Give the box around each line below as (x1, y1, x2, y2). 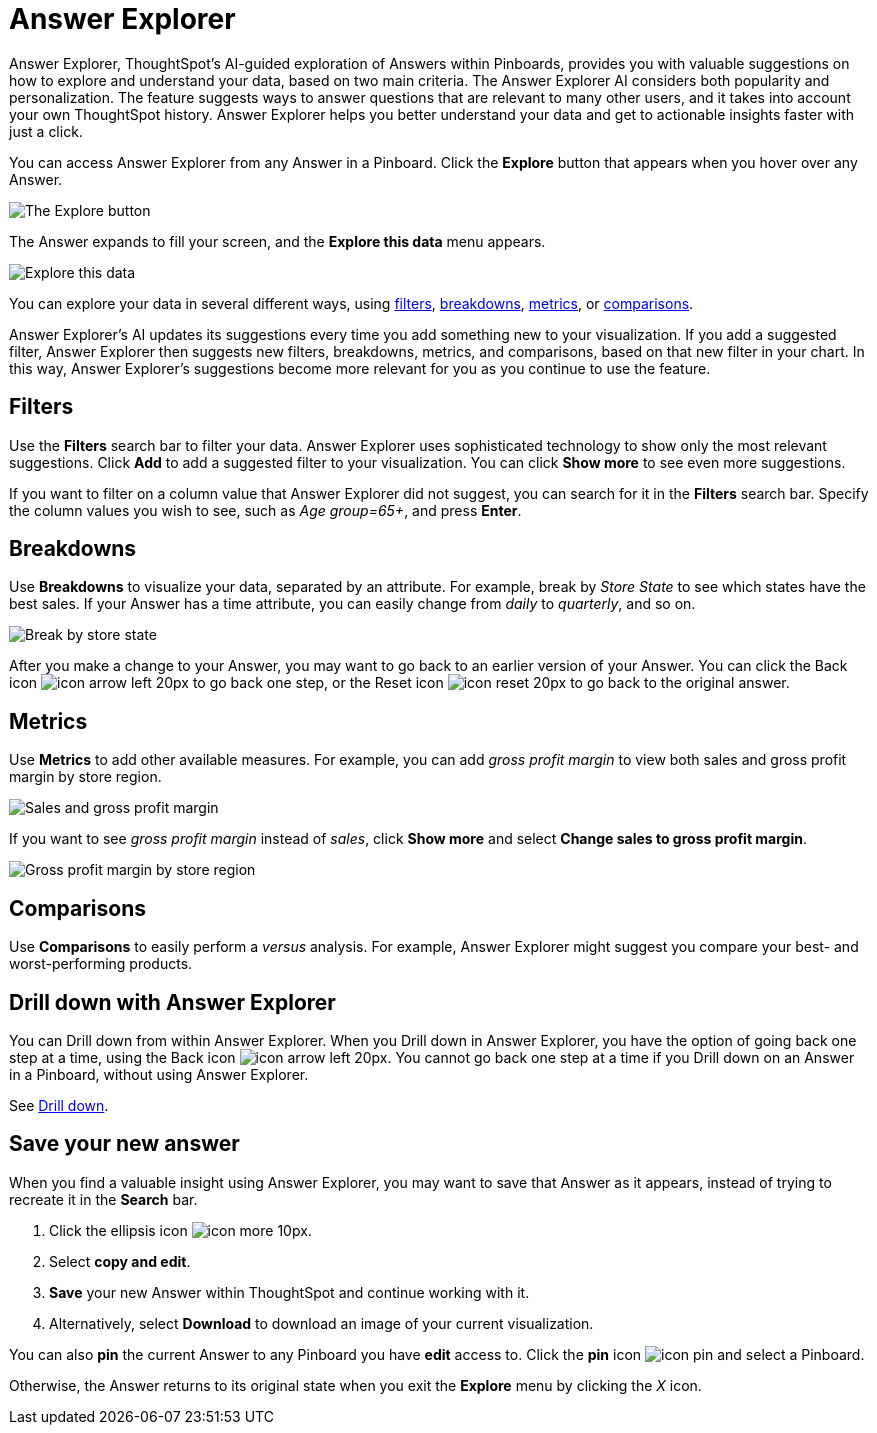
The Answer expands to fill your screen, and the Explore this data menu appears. (9, 232, 546, 250)
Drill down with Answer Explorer (9, 989, 336, 1015)
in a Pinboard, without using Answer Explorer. (9, 1065, 309, 1083)
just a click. (9, 122, 83, 140)
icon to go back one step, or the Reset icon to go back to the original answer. (9, 674, 790, 692)
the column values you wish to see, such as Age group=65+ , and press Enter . (9, 501, 522, 519)
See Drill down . (9, 1096, 109, 1114)
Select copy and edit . (49, 1252, 191, 1270)
